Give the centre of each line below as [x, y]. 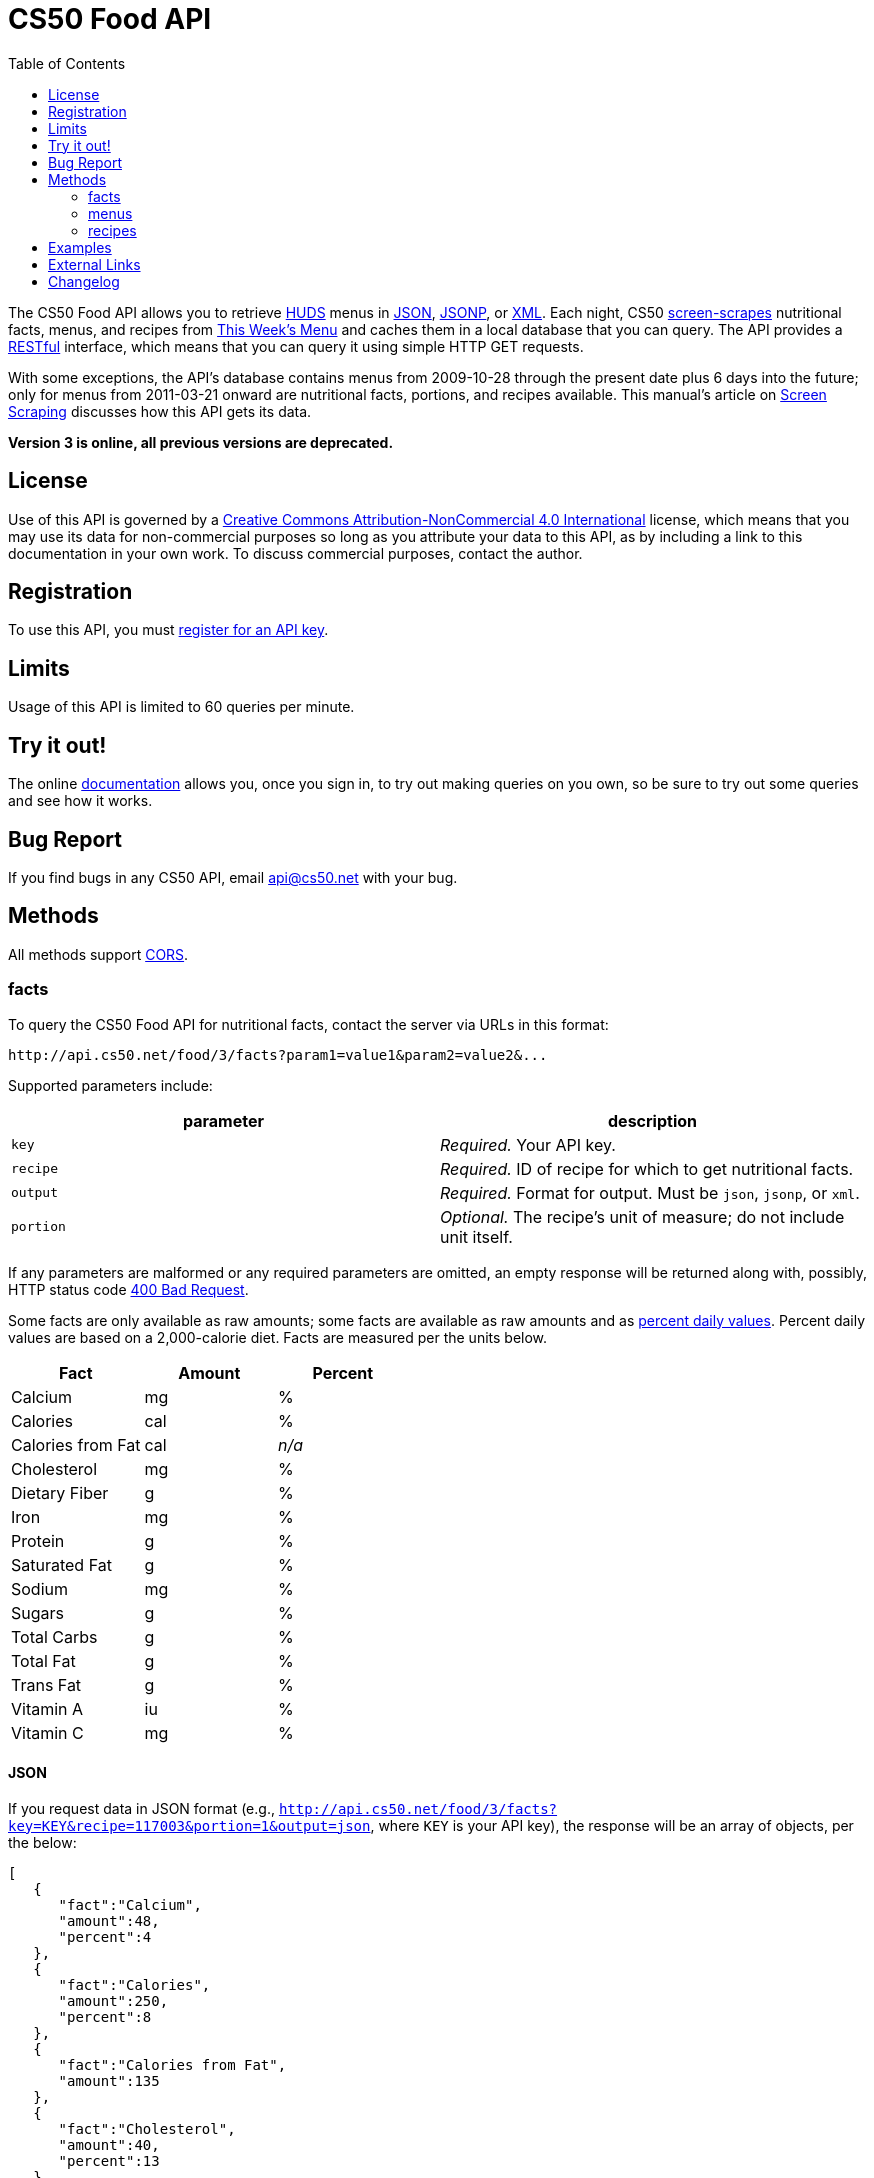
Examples [80, 247]
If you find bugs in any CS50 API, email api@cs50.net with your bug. [233, 877]
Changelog [84, 281]
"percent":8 [105, 2016]
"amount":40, [109, 2144]
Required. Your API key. [528, 1144]
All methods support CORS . [98, 954]
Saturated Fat [61, 1564]
